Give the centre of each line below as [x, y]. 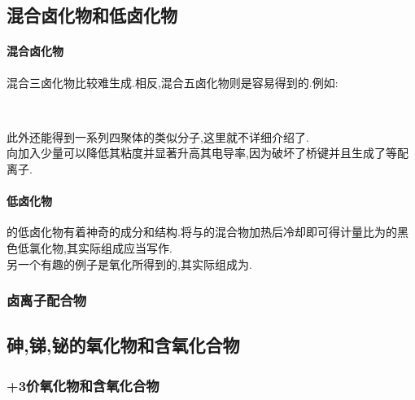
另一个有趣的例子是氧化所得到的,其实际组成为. [129, 264]
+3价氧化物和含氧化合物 [83, 385]
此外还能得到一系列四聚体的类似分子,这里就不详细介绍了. [158, 136]
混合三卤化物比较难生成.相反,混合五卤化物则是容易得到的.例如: [173, 82]
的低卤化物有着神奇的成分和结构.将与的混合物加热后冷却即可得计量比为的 [202, 232]
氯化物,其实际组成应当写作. [100, 247]
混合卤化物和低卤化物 [92, 15]
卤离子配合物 [47, 300]
